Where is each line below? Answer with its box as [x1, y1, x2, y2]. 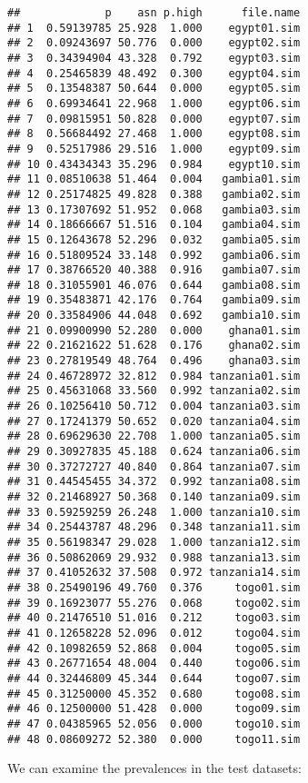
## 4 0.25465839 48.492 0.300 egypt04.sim [7, 66, 301, 80]
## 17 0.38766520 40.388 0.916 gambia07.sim [7, 263, 301, 277]
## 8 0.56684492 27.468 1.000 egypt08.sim [7, 127, 301, 141]
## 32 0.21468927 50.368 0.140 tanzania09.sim [7, 491, 301, 503]
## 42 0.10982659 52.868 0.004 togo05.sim [7, 641, 301, 655]
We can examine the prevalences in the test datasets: [7, 758, 302, 778]
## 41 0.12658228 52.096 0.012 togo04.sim [7, 626, 301, 639]
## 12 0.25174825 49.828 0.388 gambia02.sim [7, 187, 301, 201]
